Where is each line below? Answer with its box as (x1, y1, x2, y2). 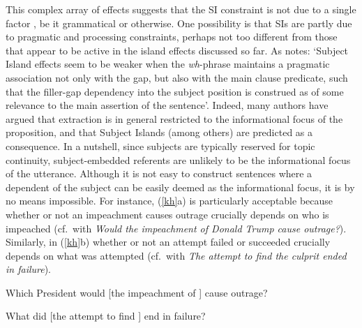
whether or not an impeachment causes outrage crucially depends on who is (6, 207, 329, 221)
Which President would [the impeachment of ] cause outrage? (6, 285, 268, 299)
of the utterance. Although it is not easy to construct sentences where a (6, 166, 312, 181)
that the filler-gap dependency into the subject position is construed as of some (6, 84, 344, 98)
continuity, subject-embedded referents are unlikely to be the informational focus (6, 152, 351, 167)
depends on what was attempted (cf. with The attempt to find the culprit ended (6, 248, 347, 262)
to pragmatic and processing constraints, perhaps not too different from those (6, 29, 338, 44)
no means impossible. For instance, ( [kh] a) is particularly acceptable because (6, 193, 333, 208)
